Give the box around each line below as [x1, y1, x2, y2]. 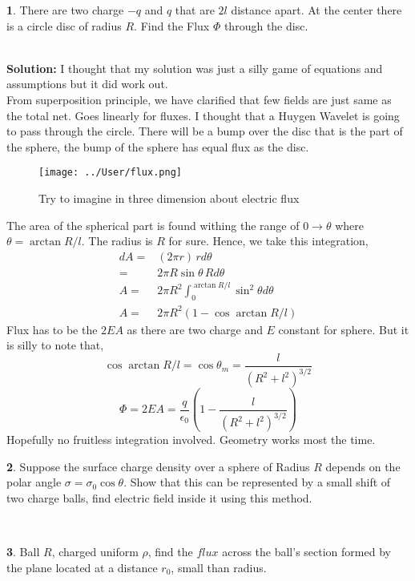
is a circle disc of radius [6, 17, 122, 34]
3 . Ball [6, 543, 40, 560]
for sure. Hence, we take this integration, [168, 232, 369, 249]
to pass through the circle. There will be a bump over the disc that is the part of [6, 123, 403, 139]
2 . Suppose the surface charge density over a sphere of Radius [6, 458, 310, 474]
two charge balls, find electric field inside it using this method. [6, 490, 312, 506]
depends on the [325, 458, 401, 474]
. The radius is [81, 232, 153, 249]
